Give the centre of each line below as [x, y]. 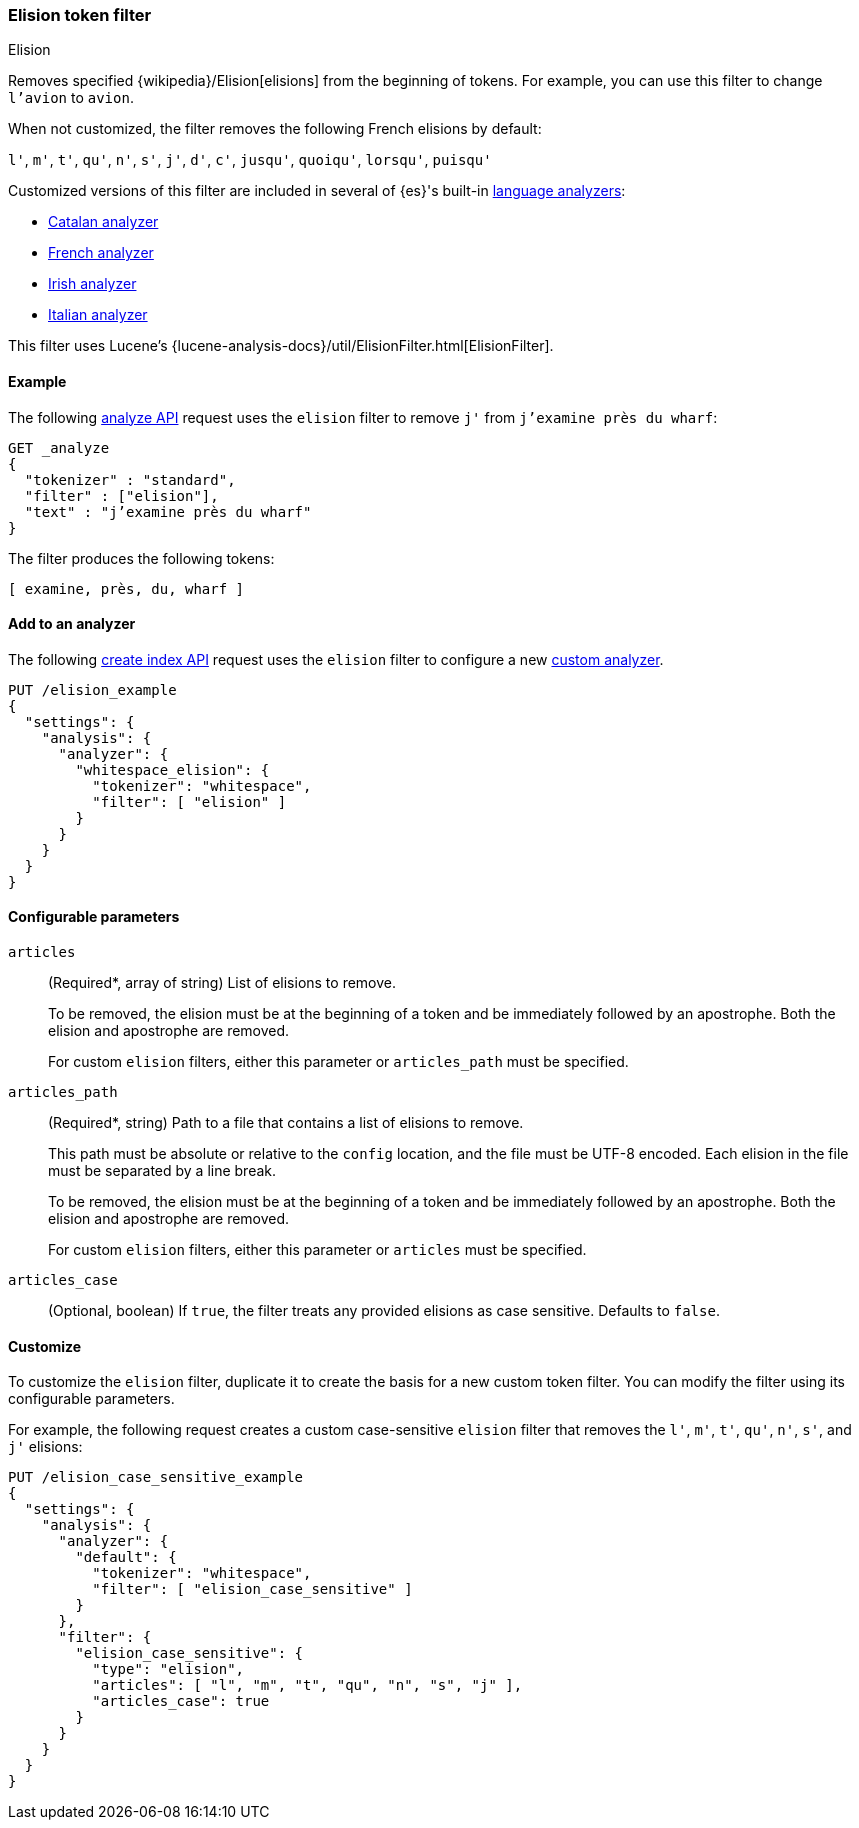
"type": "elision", [168, 1669]
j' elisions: [45, 1447]
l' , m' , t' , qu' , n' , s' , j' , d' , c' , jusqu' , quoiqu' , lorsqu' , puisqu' [250, 160]
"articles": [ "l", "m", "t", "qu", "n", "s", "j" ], [307, 1685]
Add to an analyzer [72, 624]
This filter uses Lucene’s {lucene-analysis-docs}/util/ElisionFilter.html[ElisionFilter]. [281, 346]
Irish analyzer [92, 284]
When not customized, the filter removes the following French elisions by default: [275, 129]
